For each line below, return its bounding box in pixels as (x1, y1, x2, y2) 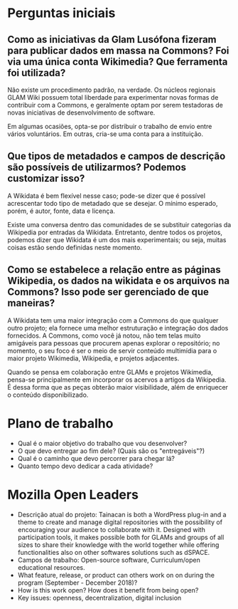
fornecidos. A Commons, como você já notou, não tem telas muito (7, 331, 201, 340)
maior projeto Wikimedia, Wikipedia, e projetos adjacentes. (7, 354, 180, 363)
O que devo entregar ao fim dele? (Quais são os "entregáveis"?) (17, 447, 205, 455)
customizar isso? (7, 172, 85, 184)
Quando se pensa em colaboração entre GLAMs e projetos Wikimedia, (7, 368, 213, 376)
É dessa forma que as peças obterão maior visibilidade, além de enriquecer (7, 382, 229, 391)
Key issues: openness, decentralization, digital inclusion (17, 593, 182, 602)
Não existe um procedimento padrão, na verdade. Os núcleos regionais (7, 85, 216, 94)
